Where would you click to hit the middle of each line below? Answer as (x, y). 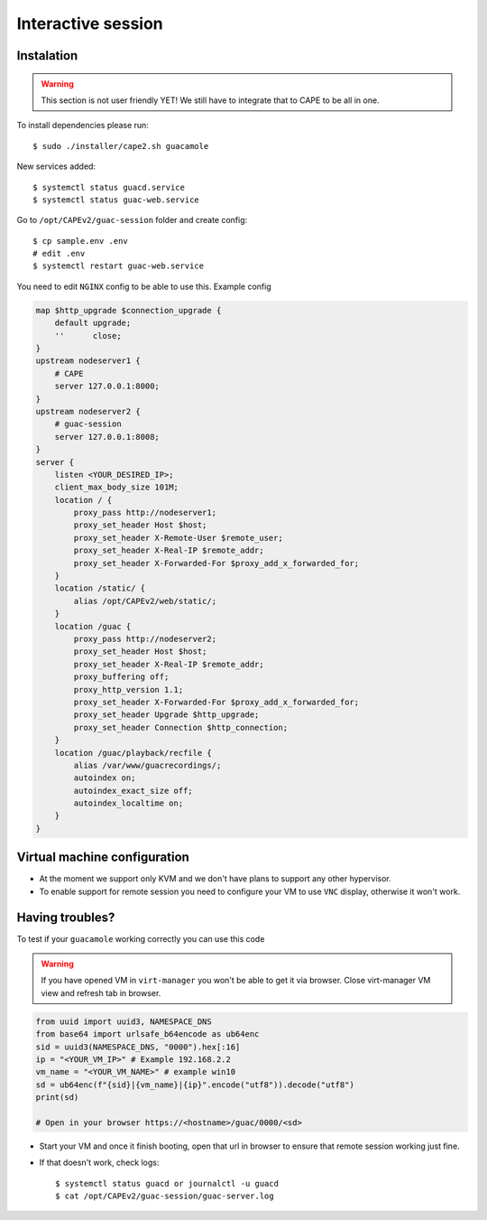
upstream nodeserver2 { (88, 411)
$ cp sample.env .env (80, 241)
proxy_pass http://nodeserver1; (145, 513)
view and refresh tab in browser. (101, 992)
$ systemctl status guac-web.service (116, 200)
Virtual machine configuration (103, 857)
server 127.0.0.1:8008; (107, 437)
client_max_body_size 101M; (117, 487)
